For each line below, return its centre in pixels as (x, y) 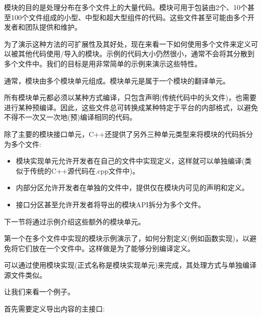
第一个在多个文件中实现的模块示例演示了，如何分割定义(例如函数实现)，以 (127, 238)
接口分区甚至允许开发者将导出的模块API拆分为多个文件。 (110, 204)
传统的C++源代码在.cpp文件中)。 (85, 170)
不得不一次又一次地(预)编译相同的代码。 (70, 117)
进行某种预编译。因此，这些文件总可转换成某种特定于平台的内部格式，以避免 (131, 107)
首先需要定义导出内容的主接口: (54, 309)
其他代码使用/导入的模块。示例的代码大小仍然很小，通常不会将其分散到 (136, 54)
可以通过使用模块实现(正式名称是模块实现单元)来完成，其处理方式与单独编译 (130, 265)
